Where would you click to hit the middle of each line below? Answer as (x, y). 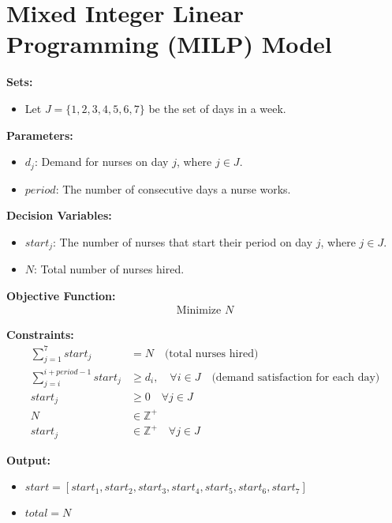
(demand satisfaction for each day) (296, 377)
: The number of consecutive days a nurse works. (173, 188)
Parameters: (40, 135)
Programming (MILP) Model (169, 44)
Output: (28, 459)
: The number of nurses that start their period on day (183, 241)
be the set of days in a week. (217, 108)
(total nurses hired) (211, 354)
